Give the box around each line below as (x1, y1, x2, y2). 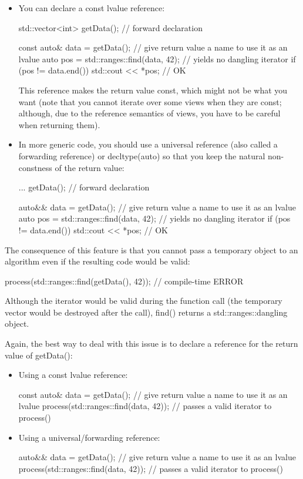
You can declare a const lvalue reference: (18, 2, 165, 14)
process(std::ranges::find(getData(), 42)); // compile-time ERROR (5, 274, 244, 287)
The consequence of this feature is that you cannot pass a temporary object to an (5, 243, 298, 256)
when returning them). (18, 118, 100, 130)
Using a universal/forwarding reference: (18, 431, 160, 443)
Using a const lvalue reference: (18, 369, 128, 381)
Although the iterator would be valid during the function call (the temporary (5, 294, 282, 307)
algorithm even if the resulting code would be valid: (5, 255, 190, 267)
